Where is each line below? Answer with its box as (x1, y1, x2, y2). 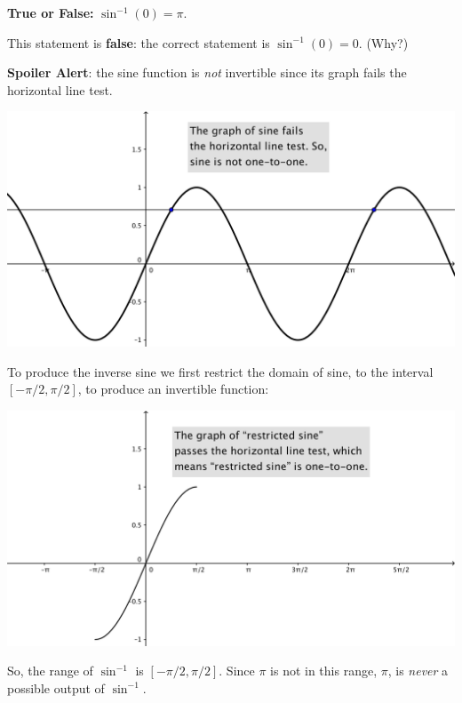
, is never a (387, 661, 449, 680)
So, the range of (7, 661, 93, 680)
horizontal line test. (7, 80, 113, 99)
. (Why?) (358, 33, 409, 52)
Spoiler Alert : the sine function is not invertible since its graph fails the (7, 63, 407, 82)
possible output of (7, 678, 105, 697)
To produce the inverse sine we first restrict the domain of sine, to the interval (7, 362, 434, 380)
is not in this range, (270, 661, 378, 680)
